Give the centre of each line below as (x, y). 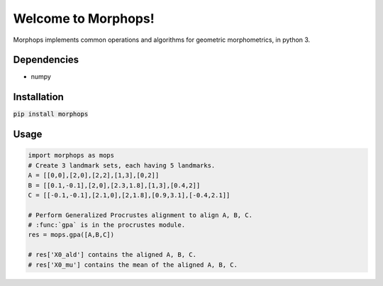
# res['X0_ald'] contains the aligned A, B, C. (112, 255)
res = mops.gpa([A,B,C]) (71, 235)
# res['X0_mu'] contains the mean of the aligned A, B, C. (133, 265)
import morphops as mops (71, 155)
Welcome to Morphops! (84, 18)
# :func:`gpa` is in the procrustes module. (107, 225)
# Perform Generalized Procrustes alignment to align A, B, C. (140, 215)
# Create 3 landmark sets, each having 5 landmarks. (122, 165)
